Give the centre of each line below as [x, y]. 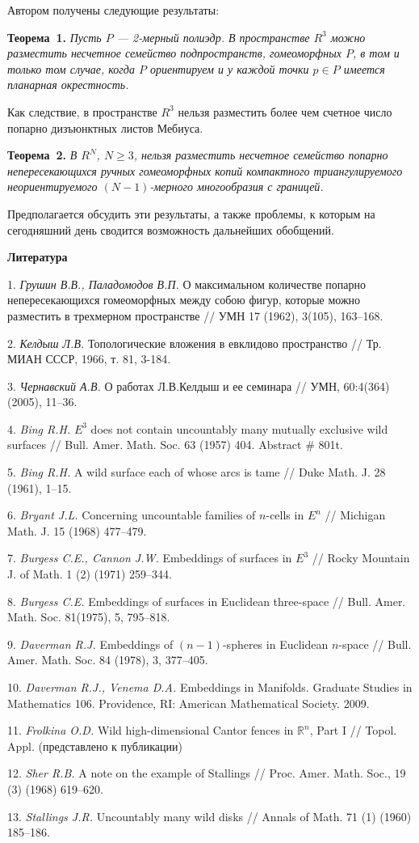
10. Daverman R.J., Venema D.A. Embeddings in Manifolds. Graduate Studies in [210, 687]
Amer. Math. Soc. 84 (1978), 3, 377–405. [108, 660]
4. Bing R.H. [39, 428]
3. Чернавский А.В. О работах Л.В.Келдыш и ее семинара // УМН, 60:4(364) [199, 385]
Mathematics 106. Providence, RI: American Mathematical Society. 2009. [189, 703]
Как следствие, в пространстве [82, 111]
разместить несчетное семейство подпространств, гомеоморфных [174, 53]
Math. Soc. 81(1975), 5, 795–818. [89, 617]
